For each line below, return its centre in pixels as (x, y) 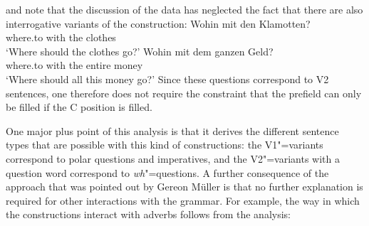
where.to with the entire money (74, 65)
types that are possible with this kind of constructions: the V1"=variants (165, 145)
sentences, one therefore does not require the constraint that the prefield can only (184, 93)
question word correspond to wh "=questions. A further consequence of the (167, 172)
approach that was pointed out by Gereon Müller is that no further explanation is (184, 187)
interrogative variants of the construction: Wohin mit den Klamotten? (158, 23)
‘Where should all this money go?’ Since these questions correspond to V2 (167, 79)
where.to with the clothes (61, 37)
